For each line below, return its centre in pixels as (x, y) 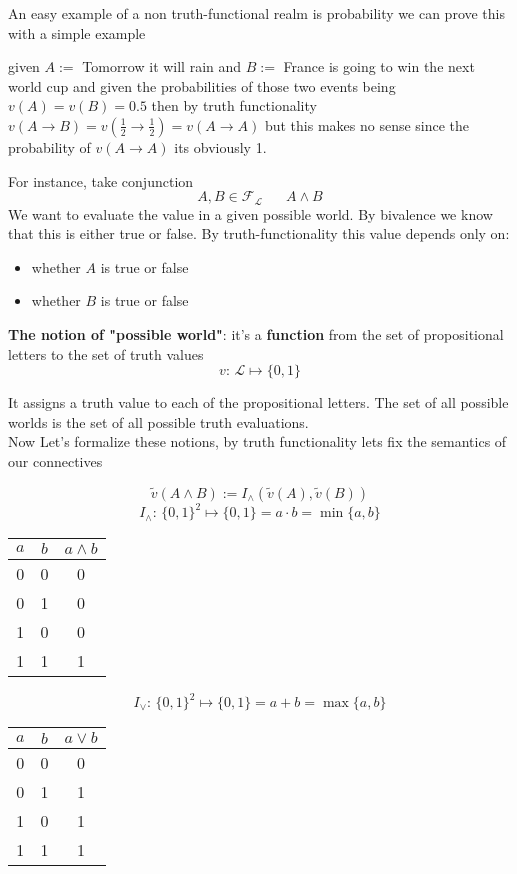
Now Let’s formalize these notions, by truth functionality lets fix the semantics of (257, 441)
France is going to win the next (379, 66)
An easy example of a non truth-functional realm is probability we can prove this (257, 13)
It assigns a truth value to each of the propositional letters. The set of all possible (258, 402)
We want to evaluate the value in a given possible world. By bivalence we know (250, 213)
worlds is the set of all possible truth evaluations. (158, 421)
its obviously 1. (220, 146)
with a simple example (77, 32)
